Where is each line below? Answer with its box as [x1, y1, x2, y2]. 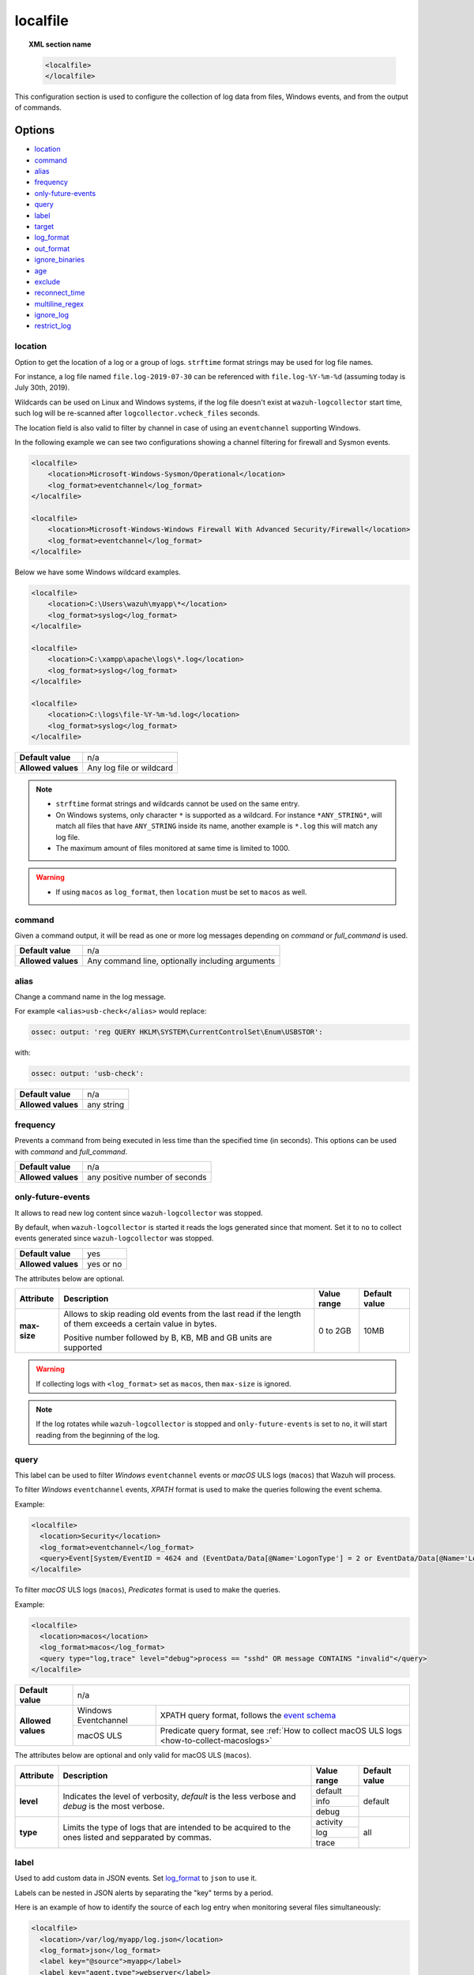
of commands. [14, 103, 62, 112]
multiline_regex [34, 299, 85, 308]
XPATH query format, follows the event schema [160, 1710, 337, 1721]
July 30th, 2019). [14, 383, 70, 393]
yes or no [87, 1258, 122, 1270]
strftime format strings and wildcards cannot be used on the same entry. [55, 799, 300, 809]
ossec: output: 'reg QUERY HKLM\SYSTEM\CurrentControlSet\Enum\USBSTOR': [31, 1028, 323, 1036]
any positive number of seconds [87, 1172, 207, 1183]
